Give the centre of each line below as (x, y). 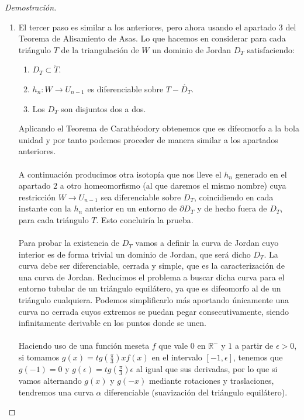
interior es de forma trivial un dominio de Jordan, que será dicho (134, 254)
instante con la (45, 208)
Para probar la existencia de (69, 243)
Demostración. (31, 7)
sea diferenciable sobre (141, 197)
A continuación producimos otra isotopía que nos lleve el (120, 174)
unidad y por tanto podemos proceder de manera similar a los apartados (148, 139)
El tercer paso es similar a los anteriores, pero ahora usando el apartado (147, 27)
